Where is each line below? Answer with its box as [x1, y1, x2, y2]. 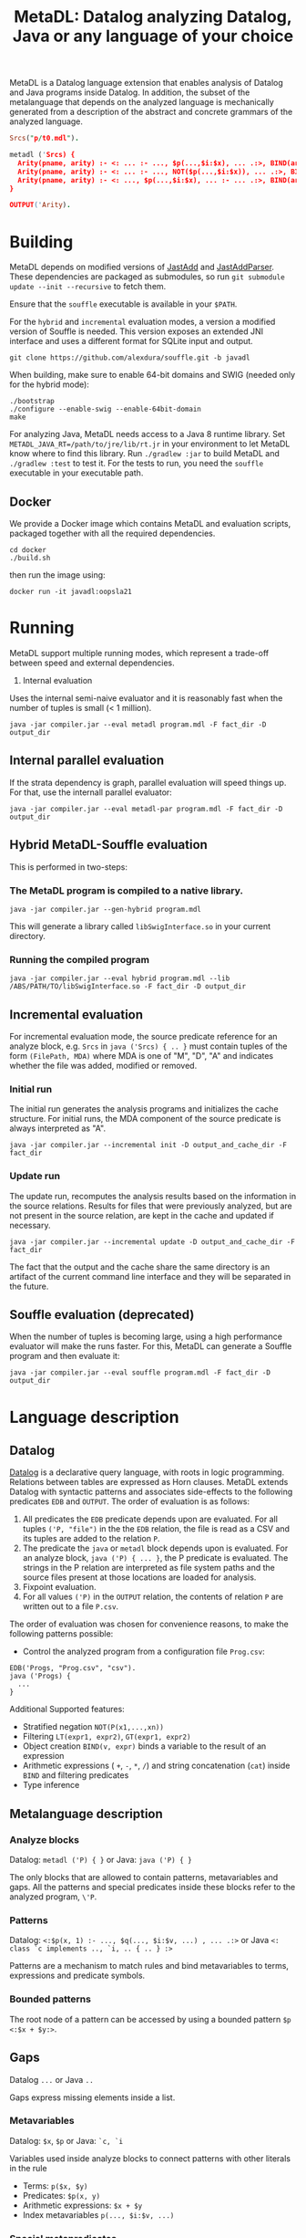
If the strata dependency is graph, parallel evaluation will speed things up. [9, 777, 287, 788]
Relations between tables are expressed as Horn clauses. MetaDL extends [9, 1477, 289, 1488]
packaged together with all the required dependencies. [9, 528, 216, 539]
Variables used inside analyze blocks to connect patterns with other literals [9, 2152, 291, 2164]
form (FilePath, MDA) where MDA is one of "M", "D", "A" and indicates [9, 1051, 274, 1061]
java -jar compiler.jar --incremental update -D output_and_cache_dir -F [9, 1237, 296, 1247]
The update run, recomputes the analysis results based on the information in [9, 1190, 297, 1201]
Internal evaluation [22, 675, 93, 685]
